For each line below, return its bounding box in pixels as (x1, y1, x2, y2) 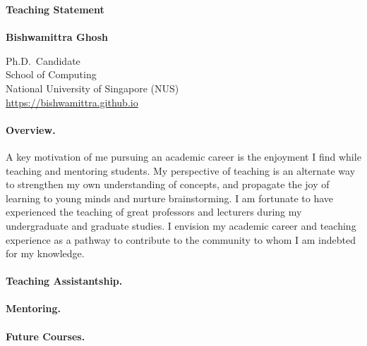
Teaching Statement (6, 2, 104, 16)
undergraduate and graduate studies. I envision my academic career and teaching (6, 218, 356, 233)
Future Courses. (6, 328, 85, 343)
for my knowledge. (6, 246, 85, 261)
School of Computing (6, 67, 97, 82)
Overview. (6, 122, 56, 137)
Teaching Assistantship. (6, 273, 123, 288)
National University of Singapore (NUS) (6, 80, 179, 95)
